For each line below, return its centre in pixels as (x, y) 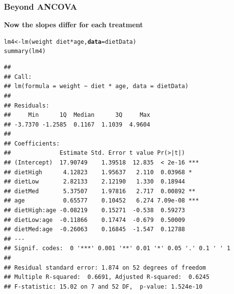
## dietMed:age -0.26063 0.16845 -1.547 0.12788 (95, 230)
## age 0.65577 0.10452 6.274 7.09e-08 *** (101, 201)
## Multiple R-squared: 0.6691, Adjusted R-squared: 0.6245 (107, 277)
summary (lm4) (25, 51)
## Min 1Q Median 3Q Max (77, 115)
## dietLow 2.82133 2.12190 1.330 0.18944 (95, 182)
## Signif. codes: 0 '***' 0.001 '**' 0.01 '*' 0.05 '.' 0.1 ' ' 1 (117, 248)
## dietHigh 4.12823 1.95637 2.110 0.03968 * (98, 172)
